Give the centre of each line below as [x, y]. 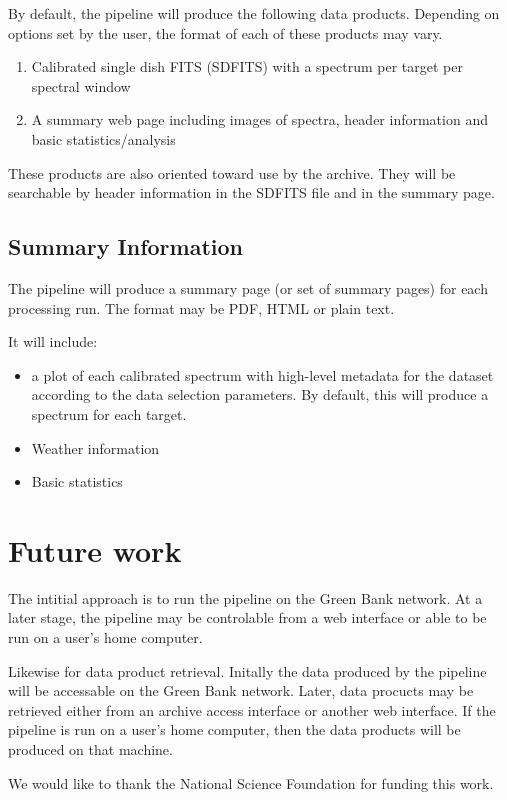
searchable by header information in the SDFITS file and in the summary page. [251, 192]
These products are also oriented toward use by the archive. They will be [232, 172]
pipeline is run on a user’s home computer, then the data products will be [234, 729]
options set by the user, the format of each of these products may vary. [225, 32]
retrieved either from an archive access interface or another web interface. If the [252, 709]
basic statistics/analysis [103, 138]
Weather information [95, 447]
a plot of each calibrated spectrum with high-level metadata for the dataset [262, 374]
